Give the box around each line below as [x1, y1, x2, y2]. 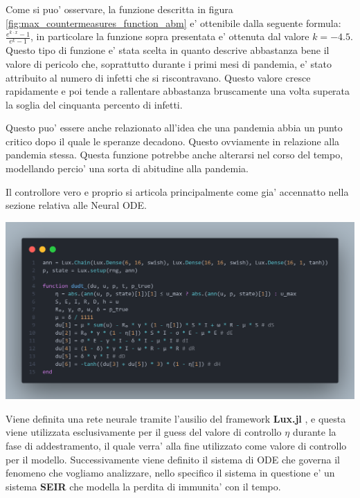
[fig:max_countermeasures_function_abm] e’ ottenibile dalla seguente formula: [6, 15, 341, 30]
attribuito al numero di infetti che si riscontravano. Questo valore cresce [6, 70, 311, 84]
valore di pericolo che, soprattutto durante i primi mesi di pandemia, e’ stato [6, 56, 332, 71]
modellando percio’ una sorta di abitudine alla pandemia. [6, 161, 249, 176]
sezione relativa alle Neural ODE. [6, 198, 147, 212]
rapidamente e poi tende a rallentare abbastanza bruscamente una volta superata [6, 84, 350, 98]
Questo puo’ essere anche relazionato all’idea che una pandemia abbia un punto [6, 120, 343, 135]
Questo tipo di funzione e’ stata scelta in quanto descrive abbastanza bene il [6, 43, 330, 57]
